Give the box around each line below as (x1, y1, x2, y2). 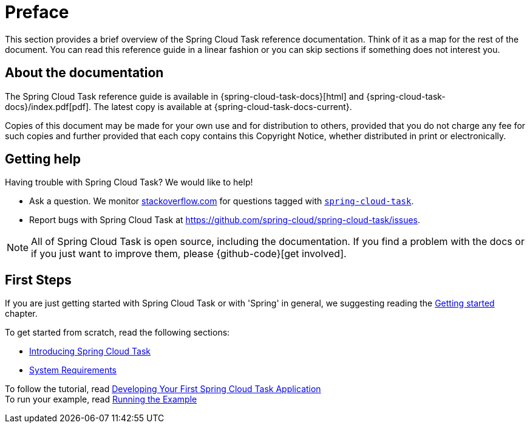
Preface (5, 2, 69, 22)
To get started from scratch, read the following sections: (5, 327, 230, 338)
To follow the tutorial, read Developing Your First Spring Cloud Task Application (5, 384, 321, 395)
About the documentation (5, 65, 164, 81)
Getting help (5, 151, 81, 167)
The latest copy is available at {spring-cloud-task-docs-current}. (93, 101, 352, 112)
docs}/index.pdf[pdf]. (5, 101, 92, 112)
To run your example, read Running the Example (5, 394, 197, 405)
